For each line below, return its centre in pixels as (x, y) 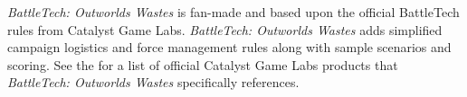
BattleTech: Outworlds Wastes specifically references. (153, 82)
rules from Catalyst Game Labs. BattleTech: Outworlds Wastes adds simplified (225, 29)
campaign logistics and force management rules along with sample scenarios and (229, 47)
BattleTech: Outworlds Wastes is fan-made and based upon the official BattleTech (233, 12)
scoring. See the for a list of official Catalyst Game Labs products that (203, 64)
